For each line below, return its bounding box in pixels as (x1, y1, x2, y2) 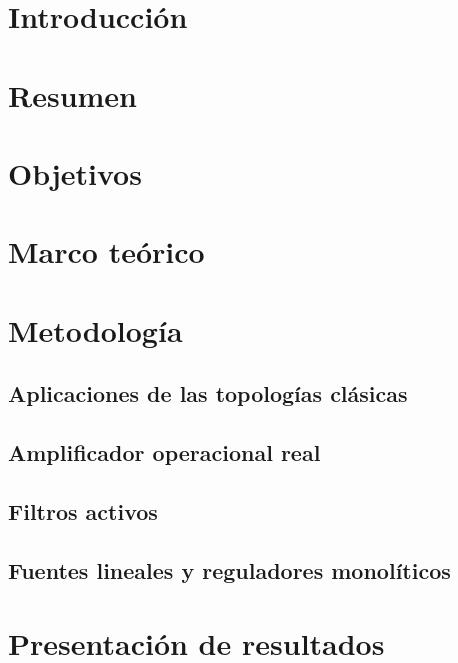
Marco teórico (8, 231, 205, 272)
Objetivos (8, 152, 142, 193)
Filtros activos (8, 495, 158, 526)
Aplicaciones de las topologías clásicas (8, 378, 408, 409)
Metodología (8, 309, 183, 350)
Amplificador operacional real (8, 437, 321, 468)
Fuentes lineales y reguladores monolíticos (8, 554, 451, 585)
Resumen (8, 74, 137, 115)
